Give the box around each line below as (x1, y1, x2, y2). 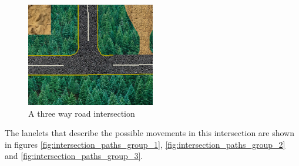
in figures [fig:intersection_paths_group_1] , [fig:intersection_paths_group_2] (5, 138, 285, 150)
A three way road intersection (28, 107, 135, 119)
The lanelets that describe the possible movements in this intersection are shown (5, 127, 295, 139)
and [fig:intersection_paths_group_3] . (5, 150, 143, 162)
